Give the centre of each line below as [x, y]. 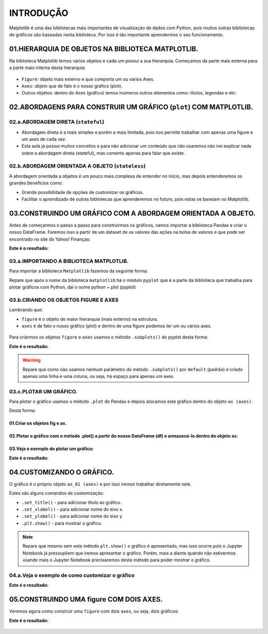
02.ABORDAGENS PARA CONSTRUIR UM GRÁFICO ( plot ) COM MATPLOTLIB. [131, 107]
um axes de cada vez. [44, 139]
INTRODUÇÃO [39, 13]
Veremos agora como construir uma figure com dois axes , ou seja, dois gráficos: [94, 611]
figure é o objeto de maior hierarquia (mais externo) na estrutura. [90, 319]
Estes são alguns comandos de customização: [57, 493]
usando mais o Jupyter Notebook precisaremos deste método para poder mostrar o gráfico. [117, 560]
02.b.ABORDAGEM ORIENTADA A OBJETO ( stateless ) [77, 166]
